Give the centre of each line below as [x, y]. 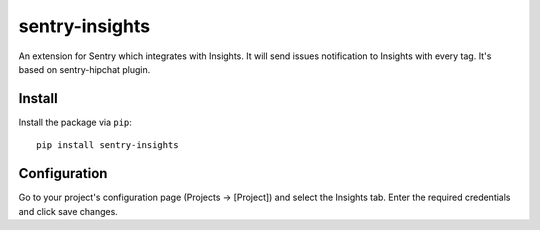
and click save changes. [68, 211]
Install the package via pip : [75, 122]
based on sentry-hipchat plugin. [84, 69]
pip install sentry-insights [107, 145]
